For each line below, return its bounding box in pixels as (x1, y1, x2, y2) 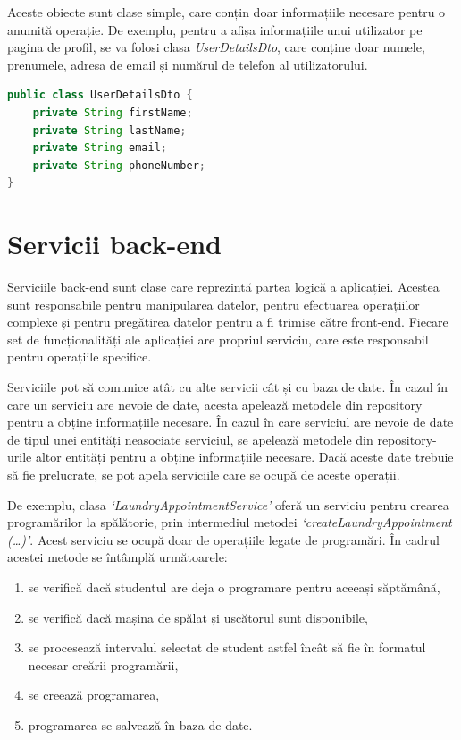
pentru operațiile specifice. (7, 347, 152, 366)
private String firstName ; (32, 106, 193, 119)
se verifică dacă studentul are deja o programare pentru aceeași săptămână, (28, 577, 440, 596)
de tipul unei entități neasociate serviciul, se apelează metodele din (7, 430, 373, 448)
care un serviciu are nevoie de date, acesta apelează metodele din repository (7, 395, 423, 413)
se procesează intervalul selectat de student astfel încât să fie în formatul (28, 638, 426, 657)
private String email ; (32, 141, 168, 155)
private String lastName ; (32, 123, 187, 137)
